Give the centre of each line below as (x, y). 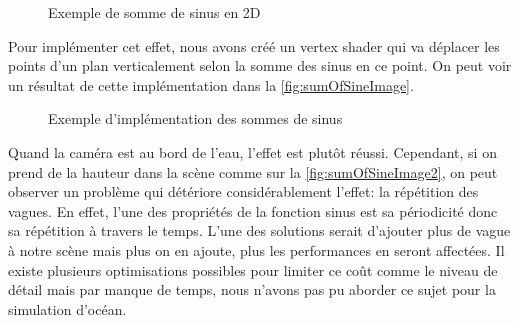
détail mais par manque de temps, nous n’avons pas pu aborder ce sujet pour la (252, 289)
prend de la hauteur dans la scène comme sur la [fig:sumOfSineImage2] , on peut (253, 171)
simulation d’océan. (67, 308)
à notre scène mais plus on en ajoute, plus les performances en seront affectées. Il (256, 249)
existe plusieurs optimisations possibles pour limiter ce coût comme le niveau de (253, 269)
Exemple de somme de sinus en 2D (154, 12)
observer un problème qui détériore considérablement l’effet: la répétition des (243, 191)
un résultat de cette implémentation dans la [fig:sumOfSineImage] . (211, 84)
